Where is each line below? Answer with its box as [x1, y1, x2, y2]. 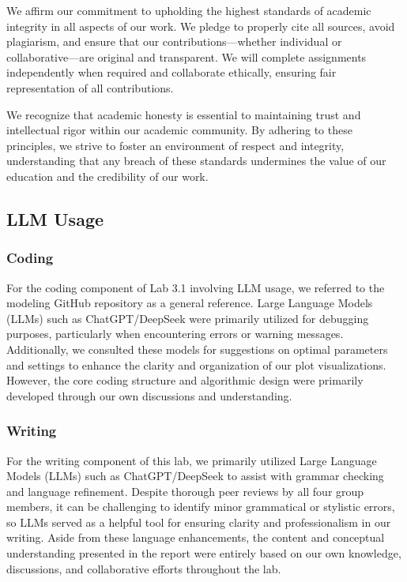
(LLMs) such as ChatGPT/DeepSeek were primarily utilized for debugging [6, 310, 369, 326]
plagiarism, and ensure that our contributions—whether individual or [6, 33, 342, 50]
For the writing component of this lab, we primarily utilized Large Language [6, 452, 377, 468]
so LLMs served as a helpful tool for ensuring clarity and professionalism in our [6, 513, 391, 530]
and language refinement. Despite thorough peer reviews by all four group [6, 482, 364, 499]
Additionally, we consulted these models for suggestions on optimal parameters [6, 340, 388, 357]
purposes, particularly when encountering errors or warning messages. [6, 325, 344, 342]
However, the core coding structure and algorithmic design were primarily [6, 372, 364, 389]
